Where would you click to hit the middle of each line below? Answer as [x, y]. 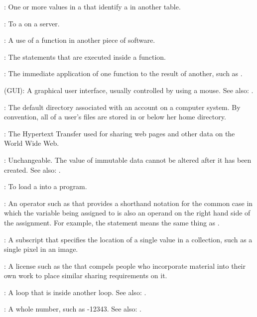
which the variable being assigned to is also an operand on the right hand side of [127, 213]
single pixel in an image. [41, 249]
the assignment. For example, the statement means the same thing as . [112, 222]
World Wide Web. [32, 143]
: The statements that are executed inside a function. [85, 56]
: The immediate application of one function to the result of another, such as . [123, 73]
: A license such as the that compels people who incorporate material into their [125, 265]
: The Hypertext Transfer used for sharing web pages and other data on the [120, 133]
